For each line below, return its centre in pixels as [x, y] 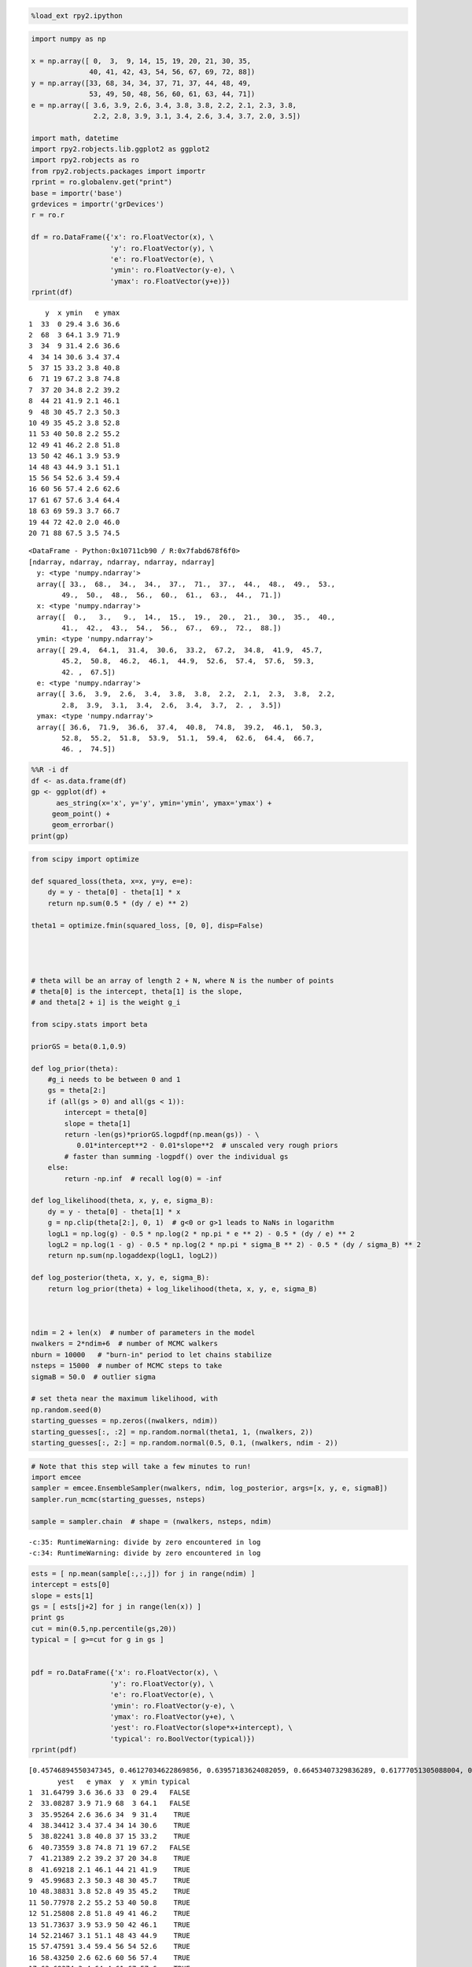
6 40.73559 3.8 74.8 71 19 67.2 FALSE [109, 1847]
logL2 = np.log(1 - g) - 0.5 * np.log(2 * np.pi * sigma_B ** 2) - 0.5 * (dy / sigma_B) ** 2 [234, 1244]
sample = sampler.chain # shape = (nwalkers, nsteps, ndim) [151, 1521]
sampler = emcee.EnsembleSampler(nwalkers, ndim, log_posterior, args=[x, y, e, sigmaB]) [210, 1488]
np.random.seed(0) [66, 1410]
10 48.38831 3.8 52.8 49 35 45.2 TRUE [109, 1891]
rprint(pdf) [54, 1750]
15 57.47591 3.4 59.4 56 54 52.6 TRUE [109, 1947]
